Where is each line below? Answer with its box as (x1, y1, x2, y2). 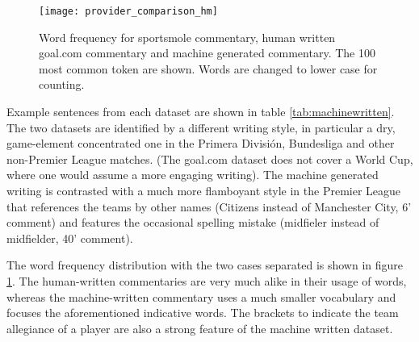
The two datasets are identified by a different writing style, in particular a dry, (6, 119, 396, 136)
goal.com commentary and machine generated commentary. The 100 (39, 44, 375, 61)
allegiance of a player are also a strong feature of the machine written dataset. (6, 319, 393, 336)
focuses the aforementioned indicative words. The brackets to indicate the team (6, 304, 399, 321)
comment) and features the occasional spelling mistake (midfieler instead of (6, 214, 379, 231)
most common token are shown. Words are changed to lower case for (39, 60, 378, 77)
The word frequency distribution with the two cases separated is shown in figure (6, 256, 404, 273)
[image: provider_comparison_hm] (39, 6, 218, 17)
